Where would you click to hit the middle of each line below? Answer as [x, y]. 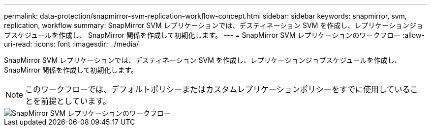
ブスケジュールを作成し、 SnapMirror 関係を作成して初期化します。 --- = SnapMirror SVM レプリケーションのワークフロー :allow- [214, 35]
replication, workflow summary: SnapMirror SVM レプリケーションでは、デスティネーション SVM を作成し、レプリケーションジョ [214, 25]
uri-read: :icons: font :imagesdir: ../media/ [71, 44]
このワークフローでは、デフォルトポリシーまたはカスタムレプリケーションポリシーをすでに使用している [218, 89]
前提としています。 [76, 101]
